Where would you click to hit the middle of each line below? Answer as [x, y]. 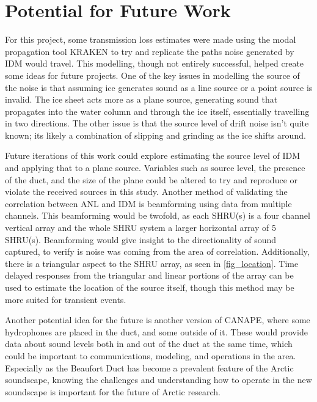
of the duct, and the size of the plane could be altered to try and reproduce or [151, 179]
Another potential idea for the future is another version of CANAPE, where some [158, 320]
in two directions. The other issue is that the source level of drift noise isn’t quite [157, 123]
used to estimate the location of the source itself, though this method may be [150, 287]
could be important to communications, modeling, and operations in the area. [151, 355]
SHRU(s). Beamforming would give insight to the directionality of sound [141, 239]
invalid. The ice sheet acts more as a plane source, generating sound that [141, 99]
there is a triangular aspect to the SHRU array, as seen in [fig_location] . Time [152, 263]
